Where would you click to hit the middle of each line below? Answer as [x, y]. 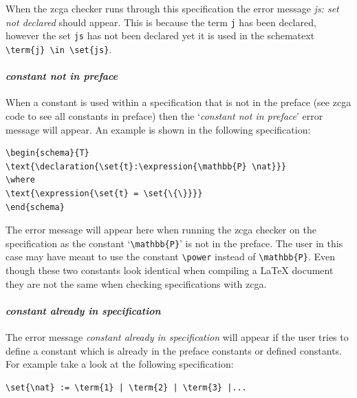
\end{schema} [35, 207]
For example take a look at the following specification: [120, 364]
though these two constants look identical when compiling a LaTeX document [170, 270]
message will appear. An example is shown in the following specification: [158, 129]
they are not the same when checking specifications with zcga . [136, 283]
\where [20, 180]
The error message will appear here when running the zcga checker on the [161, 230]
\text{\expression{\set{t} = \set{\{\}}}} [104, 193]
